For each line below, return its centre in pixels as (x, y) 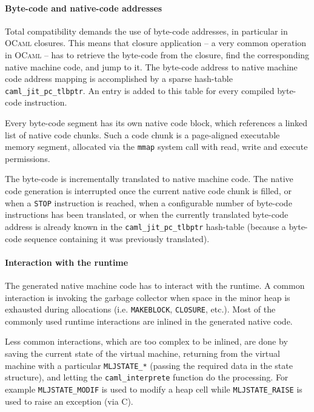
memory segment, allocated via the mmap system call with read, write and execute (156, 147)
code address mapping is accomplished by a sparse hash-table (119, 79)
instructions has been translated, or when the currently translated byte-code (147, 214)
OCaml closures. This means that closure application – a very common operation (156, 43)
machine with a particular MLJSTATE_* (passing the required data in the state (149, 365)
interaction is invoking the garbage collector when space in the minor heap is (148, 297)
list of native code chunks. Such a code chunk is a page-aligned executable (142, 134)
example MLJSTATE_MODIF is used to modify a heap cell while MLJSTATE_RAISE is (154, 389)
